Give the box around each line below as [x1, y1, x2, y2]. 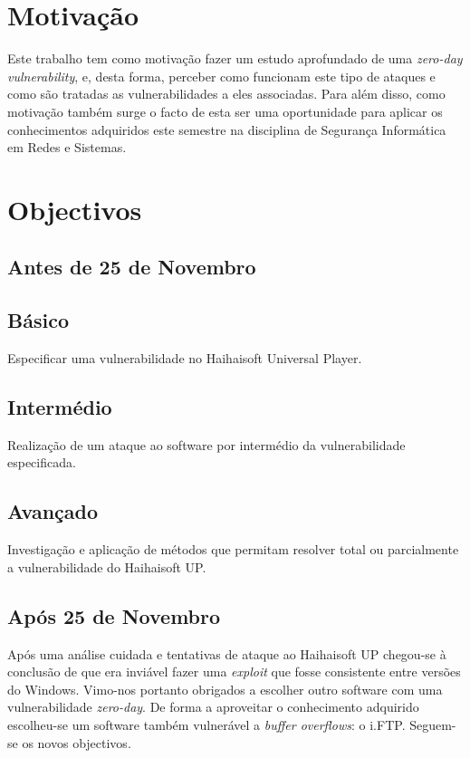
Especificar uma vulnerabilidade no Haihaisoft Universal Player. [7, 349, 362, 368]
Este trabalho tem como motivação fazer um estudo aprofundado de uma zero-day [7, 49, 463, 68]
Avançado [7, 497, 99, 525]
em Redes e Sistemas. [7, 138, 127, 157]
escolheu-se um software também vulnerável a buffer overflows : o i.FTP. [7, 715, 406, 734]
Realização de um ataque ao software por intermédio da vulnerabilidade [7, 435, 406, 454]
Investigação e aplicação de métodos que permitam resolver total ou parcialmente [7, 540, 459, 559]
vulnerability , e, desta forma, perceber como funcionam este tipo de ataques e [7, 66, 436, 85]
